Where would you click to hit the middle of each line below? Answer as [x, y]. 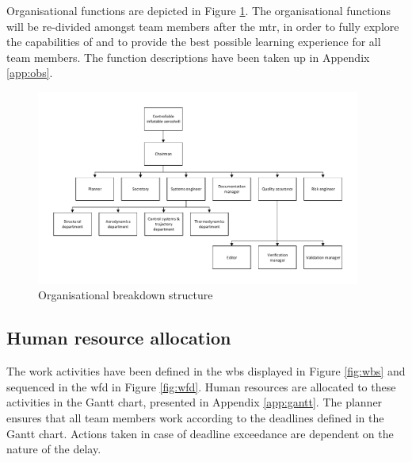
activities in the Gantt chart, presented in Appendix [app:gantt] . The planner [195, 402]
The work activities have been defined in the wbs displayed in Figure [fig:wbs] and [206, 371]
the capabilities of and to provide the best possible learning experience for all [194, 42]
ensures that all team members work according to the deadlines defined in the [195, 418]
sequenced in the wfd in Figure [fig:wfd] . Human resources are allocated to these [201, 386]
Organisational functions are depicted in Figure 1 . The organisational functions [198, 10]
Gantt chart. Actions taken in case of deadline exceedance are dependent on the [200, 433]
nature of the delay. [54, 449]
